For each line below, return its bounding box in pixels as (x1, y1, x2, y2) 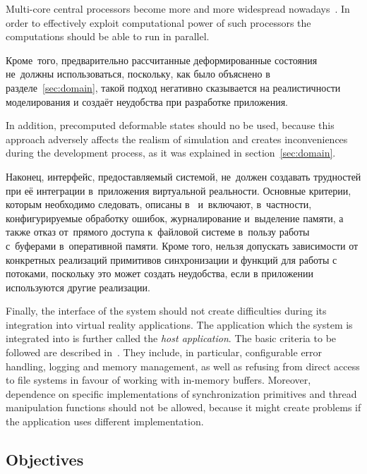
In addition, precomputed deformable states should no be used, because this (6, 118, 335, 133)
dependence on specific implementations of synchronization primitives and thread (6, 386, 357, 401)
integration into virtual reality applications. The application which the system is (6, 317, 353, 332)
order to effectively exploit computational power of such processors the (6, 15, 311, 30)
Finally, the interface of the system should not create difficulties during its (6, 303, 327, 318)
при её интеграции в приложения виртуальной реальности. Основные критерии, (6, 183, 351, 197)
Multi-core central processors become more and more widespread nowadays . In (6, 1, 350, 16)
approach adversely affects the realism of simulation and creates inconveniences (6, 131, 348, 146)
